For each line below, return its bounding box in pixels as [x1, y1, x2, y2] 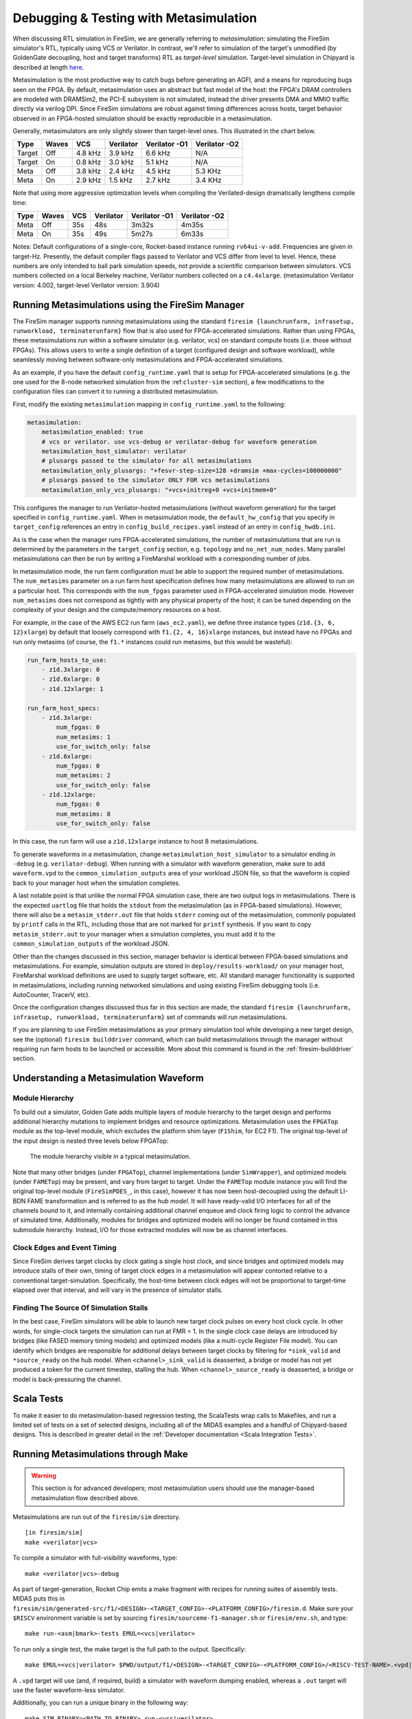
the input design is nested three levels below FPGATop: [12, 1137, 169, 1145]
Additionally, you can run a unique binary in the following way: [12, 1698, 189, 1707]
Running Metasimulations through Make [12, 1448, 188, 1460]
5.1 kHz [145, 157, 169, 167]
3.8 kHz [76, 166, 102, 176]
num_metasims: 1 [56, 733, 111, 741]
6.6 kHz [145, 149, 171, 158]
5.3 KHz [195, 166, 221, 176]
